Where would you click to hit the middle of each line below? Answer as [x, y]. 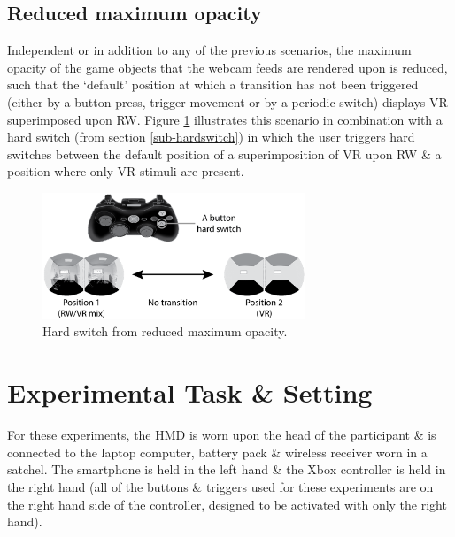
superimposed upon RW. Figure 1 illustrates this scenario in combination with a [225, 119]
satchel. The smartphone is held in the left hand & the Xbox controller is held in [227, 469]
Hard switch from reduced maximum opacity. [165, 331]
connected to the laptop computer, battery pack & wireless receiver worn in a [217, 452]
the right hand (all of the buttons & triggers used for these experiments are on [220, 486]
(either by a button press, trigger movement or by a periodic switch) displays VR [227, 101]
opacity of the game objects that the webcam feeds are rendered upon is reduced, [227, 67]
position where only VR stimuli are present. [126, 171]
